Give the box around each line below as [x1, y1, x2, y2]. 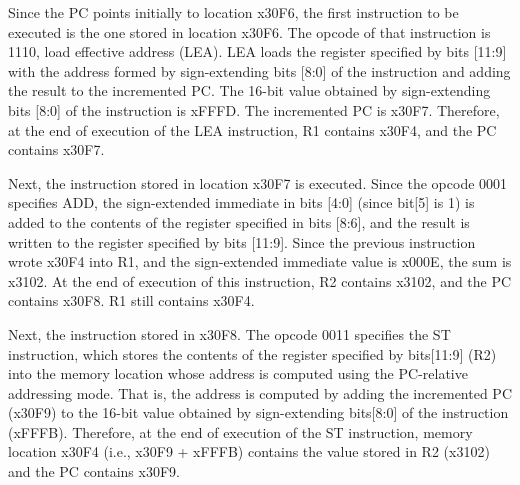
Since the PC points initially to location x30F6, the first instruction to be [8, 2, 459, 22]
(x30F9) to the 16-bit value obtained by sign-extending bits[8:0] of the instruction [8, 402, 509, 423]
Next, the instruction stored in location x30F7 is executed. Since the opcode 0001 [8, 172, 508, 193]
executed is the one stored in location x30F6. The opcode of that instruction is [8, 21, 491, 42]
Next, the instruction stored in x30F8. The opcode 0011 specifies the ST [8, 323, 451, 344]
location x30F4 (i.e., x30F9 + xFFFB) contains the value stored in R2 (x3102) [8, 441, 490, 462]
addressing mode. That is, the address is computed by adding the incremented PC [8, 382, 512, 403]
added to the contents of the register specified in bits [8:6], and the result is [8, 211, 470, 232]
